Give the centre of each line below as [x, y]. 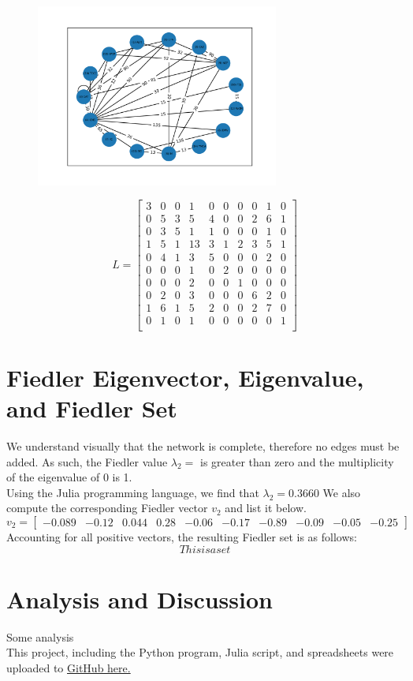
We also [342, 492]
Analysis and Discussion [140, 599]
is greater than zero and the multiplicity [297, 461]
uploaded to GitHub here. [69, 667]
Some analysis [40, 636]
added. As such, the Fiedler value [87, 461]
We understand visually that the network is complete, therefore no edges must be [203, 446]
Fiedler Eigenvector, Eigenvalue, [185, 377]
